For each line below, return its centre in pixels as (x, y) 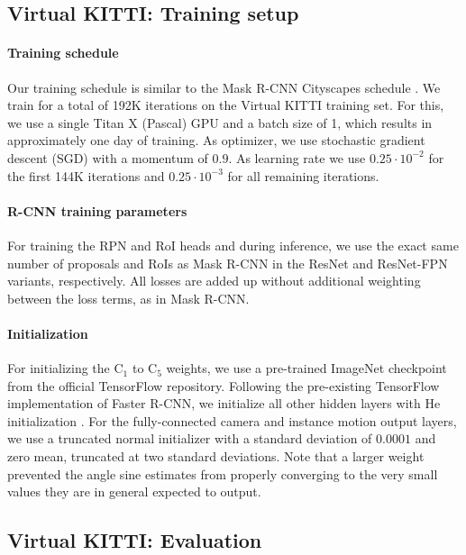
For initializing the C (65, 368)
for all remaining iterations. (303, 175)
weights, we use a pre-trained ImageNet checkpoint (306, 368)
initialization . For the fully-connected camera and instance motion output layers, (232, 420)
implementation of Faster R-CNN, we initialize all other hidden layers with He (224, 403)
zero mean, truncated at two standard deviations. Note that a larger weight (216, 456)
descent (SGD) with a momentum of (108, 157)
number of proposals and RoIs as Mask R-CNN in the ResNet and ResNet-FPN (228, 263)
